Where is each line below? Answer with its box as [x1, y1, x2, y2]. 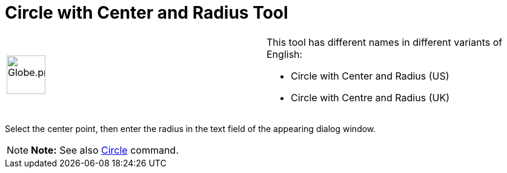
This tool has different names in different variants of [267, 36, 503, 48]
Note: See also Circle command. [31, 143, 179, 156]
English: [267, 48, 303, 60]
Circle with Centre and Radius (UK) [291, 91, 449, 104]
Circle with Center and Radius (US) [291, 69, 449, 82]
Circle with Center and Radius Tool [5, 2, 288, 23]
